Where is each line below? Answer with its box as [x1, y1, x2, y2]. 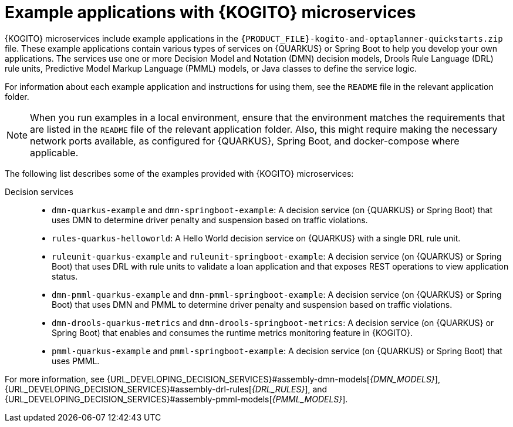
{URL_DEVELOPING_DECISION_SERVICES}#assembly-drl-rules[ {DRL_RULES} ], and [5, 384, 328, 394]
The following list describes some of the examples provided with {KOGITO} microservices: [5, 168, 354, 179]
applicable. [30, 146, 79, 159]
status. [52, 271, 78, 281]
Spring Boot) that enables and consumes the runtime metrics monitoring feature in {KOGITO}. [52, 327, 413, 338]
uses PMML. [52, 355, 100, 366]
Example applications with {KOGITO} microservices [5, 2, 416, 22]
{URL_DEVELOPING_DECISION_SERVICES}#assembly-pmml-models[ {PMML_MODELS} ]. [5, 394, 348, 404]
